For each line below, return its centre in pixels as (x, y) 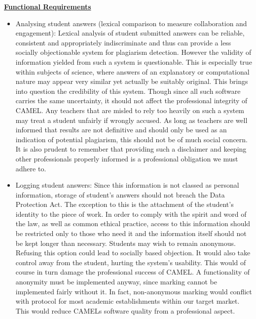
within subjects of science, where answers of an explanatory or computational (132, 71)
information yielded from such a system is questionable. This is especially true (134, 61)
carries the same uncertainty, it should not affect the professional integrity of (131, 100)
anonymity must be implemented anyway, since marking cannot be (116, 282)
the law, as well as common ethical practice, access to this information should (133, 223)
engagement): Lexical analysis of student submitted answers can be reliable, (130, 33)
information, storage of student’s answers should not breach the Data (120, 194)
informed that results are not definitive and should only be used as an (121, 130)
